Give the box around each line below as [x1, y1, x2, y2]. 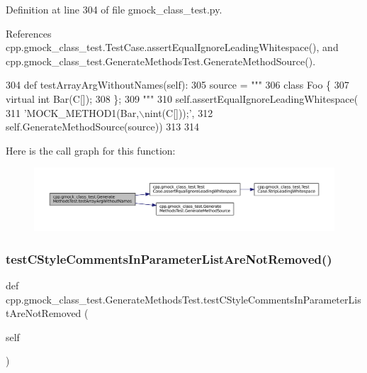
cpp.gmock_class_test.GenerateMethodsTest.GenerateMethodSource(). [6, 53, 316, 68]
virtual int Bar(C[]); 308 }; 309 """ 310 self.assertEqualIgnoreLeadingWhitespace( [6, 91, 358, 106]
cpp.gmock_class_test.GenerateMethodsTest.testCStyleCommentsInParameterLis [6, 291, 361, 306]
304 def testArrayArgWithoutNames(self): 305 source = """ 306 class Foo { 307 [6, 77, 349, 92]
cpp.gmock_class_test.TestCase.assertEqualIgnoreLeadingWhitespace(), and [6, 40, 339, 55]
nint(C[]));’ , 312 [145, 105, 213, 120]
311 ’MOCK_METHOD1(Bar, [6, 105, 140, 120]
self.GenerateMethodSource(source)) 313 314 [6, 119, 199, 134]
